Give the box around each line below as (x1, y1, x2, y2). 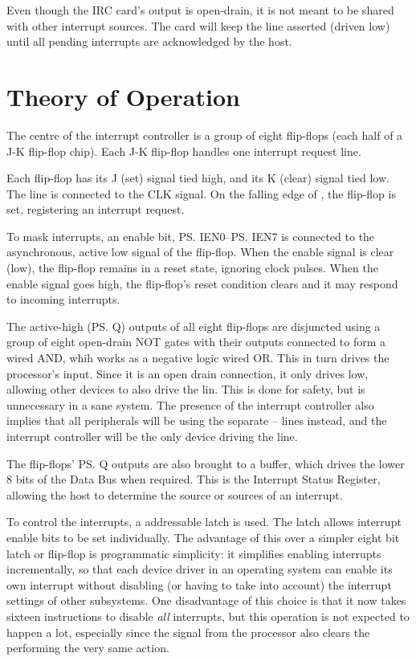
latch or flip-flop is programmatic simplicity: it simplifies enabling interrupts (6, 545, 381, 561)
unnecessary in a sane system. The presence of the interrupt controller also (6, 396, 374, 413)
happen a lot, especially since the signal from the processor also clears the (6, 623, 370, 640)
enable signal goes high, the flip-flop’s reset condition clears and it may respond (6, 275, 398, 292)
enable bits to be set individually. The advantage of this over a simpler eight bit (6, 528, 400, 545)
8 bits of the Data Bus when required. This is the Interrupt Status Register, (6, 471, 381, 488)
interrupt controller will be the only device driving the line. (6, 428, 298, 444)
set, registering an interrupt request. (6, 201, 185, 218)
